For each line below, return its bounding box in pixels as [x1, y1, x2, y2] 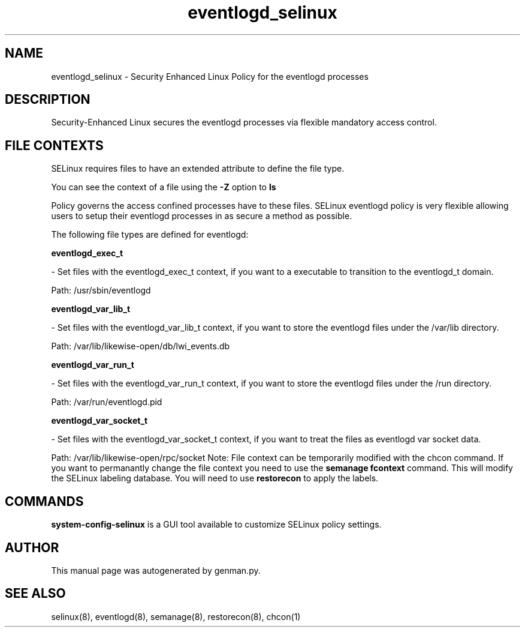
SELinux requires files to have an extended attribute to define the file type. [51, 163, 345, 174]
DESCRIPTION [5, 92, 90, 107]
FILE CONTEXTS [5, 137, 104, 153]
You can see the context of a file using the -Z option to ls [51, 182, 276, 193]
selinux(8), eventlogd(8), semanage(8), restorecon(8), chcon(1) [51, 611, 301, 622]
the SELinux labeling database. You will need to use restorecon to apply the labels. [51, 473, 379, 484]
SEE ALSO [5, 586, 66, 601]
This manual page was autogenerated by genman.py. [51, 565, 261, 576]
